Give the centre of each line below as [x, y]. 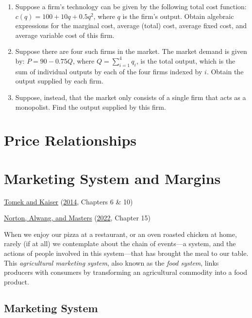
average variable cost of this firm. [65, 35]
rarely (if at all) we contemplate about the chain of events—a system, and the [120, 243]
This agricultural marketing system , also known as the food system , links [111, 262]
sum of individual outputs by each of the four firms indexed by [109, 71]
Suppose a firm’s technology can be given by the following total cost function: [131, 6]
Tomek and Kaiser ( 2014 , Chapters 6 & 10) [68, 201]
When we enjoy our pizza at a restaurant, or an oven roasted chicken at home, [120, 234]
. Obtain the [225, 71]
